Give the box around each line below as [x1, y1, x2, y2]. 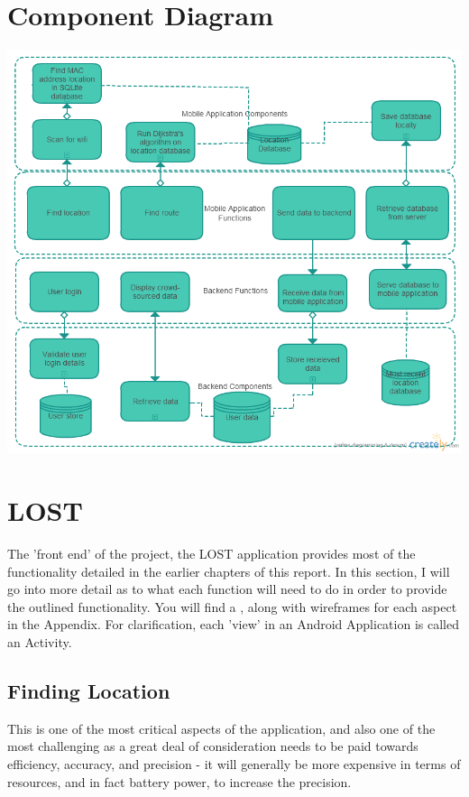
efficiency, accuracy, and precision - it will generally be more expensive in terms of [7, 754, 461, 773]
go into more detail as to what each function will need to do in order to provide [7, 579, 447, 598]
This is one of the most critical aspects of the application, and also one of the [7, 718, 436, 737]
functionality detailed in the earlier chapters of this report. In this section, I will [7, 561, 450, 580]
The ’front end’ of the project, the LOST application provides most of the [7, 543, 416, 562]
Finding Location [7, 676, 170, 704]
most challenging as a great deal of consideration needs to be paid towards [7, 737, 418, 755]
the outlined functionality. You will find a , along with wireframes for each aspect [7, 597, 457, 616]
